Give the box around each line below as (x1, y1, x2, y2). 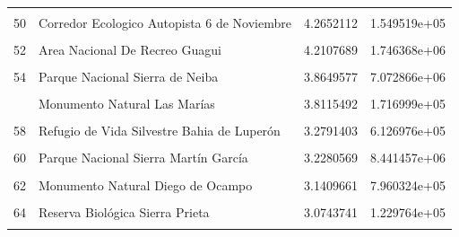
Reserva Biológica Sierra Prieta (39, 202, 210, 221)
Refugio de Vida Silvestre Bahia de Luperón (39, 121, 281, 140)
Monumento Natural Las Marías (39, 94, 215, 113)
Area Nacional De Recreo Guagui (39, 40, 221, 59)
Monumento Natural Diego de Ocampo (39, 175, 253, 194)
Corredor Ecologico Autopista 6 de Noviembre (39, 13, 291, 31)
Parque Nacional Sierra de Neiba (39, 67, 219, 86)
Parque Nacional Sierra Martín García (39, 148, 248, 167)
